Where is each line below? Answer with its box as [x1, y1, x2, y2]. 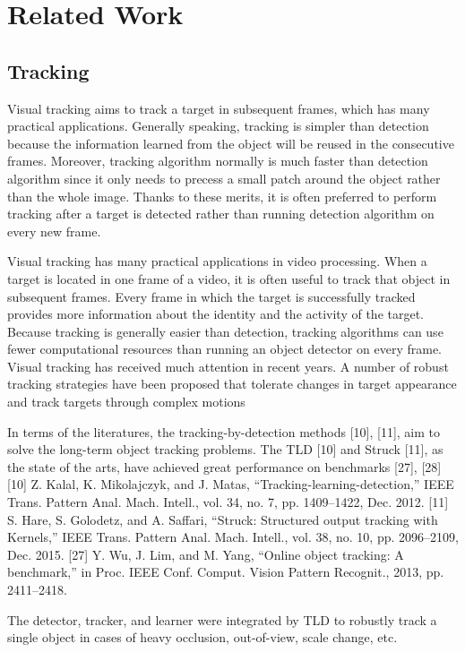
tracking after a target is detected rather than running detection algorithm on [7, 204, 435, 223]
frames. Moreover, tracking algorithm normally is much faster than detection [7, 151, 428, 170]
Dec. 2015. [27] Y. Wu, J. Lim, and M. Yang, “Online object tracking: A [7, 545, 404, 563]
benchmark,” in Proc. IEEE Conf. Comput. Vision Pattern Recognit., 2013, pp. [7, 562, 444, 581]
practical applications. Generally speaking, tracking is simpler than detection [7, 116, 429, 135]
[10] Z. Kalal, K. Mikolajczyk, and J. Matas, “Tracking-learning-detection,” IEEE [7, 475, 454, 493]
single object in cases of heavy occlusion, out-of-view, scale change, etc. [7, 628, 398, 647]
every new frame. [7, 221, 101, 240]
